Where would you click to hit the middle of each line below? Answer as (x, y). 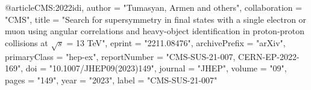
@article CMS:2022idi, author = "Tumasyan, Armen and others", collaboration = (154, 7)
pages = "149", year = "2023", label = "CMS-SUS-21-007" (111, 79)
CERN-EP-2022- (269, 56)
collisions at (27, 42)
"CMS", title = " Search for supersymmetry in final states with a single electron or (156, 19)
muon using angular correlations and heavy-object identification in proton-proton (155, 31)
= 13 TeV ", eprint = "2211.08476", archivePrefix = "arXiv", (176, 42)
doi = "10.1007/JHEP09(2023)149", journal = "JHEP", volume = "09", (156, 68)
